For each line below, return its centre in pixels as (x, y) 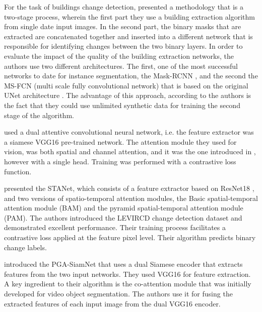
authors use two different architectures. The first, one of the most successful (121, 66)
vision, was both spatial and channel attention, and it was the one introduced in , (130, 151)
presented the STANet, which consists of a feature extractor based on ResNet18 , (129, 188)
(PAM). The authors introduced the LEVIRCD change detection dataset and (123, 217)
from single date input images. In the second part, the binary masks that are (123, 26)
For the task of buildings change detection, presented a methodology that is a (124, 7)
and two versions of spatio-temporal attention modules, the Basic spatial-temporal (131, 198)
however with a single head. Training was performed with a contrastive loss (120, 161)
